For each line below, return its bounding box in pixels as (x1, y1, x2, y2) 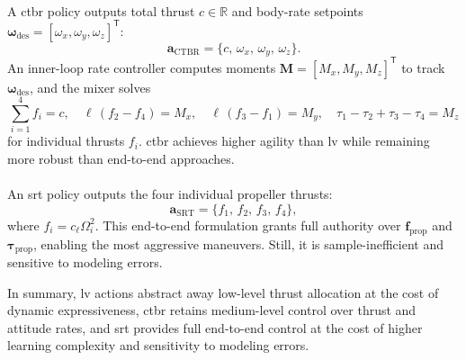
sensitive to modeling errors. (7, 252, 163, 271)
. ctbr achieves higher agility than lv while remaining (138, 131, 430, 150)
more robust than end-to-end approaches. (7, 148, 235, 167)
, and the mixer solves (29, 77, 151, 96)
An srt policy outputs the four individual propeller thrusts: (7, 184, 333, 203)
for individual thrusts (7, 131, 125, 150)
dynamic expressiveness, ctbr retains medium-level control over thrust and (7, 301, 417, 319)
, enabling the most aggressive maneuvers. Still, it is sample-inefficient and (33, 234, 444, 253)
